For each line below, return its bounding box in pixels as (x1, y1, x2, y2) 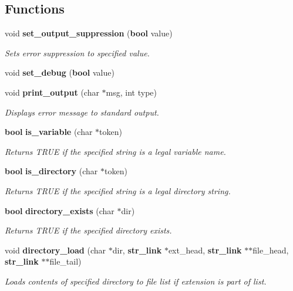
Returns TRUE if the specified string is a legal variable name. (5, 145, 226, 157)
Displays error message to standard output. (5, 106, 159, 118)
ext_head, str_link (168, 243, 242, 256)
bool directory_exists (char (5, 204, 114, 216)
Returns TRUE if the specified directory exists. (5, 224, 172, 236)
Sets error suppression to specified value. (5, 46, 150, 59)
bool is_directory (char (5, 165, 98, 177)
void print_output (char (5, 86, 99, 98)
